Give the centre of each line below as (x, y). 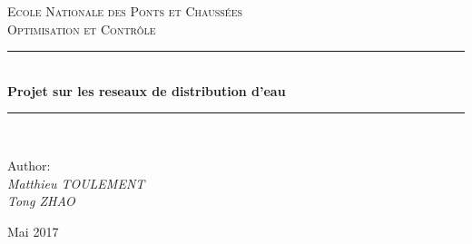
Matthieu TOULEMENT (76, 183)
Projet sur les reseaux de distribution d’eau (147, 90)
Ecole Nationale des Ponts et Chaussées (125, 11)
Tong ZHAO (41, 201)
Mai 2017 (33, 231)
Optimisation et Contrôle (82, 29)
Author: (29, 165)
